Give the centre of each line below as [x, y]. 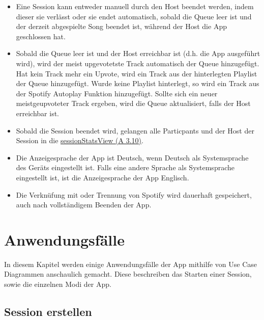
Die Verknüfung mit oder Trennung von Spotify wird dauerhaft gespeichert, [134, 194]
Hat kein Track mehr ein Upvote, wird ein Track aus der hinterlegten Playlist [137, 73]
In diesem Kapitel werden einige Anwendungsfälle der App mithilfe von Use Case [130, 264]
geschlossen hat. [41, 36]
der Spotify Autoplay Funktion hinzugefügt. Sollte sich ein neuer [117, 93]
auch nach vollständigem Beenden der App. [84, 205]
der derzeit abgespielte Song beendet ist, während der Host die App [121, 26]
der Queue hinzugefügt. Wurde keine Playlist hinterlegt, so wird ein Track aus [138, 83]
